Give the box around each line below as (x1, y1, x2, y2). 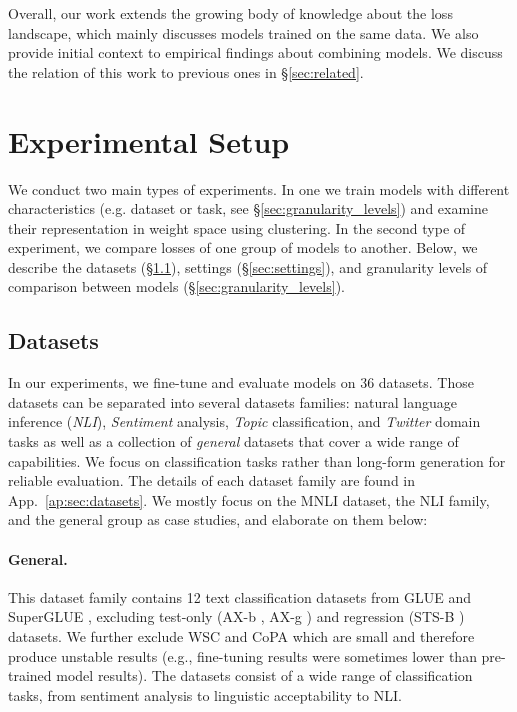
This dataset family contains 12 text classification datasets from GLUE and (8, 586, 472, 607)
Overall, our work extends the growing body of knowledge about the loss (8, 3, 453, 23)
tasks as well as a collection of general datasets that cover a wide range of (8, 431, 459, 452)
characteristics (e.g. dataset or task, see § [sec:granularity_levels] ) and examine (8, 198, 488, 219)
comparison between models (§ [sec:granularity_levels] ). (8, 276, 345, 297)
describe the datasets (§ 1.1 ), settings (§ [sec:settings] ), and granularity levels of (8, 256, 488, 277)
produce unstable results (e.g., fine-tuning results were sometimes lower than (8, 645, 477, 666)
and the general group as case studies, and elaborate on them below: (8, 509, 428, 530)
